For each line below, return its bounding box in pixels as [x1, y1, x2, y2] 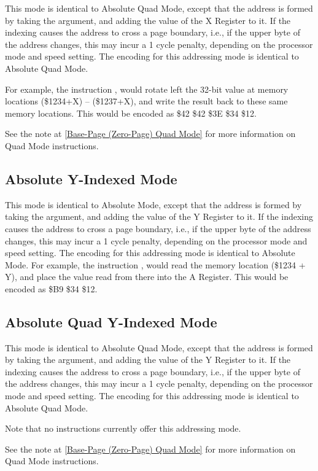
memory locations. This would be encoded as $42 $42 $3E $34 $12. [5, 106, 257, 119]
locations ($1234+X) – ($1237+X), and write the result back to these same [5, 95, 288, 107]
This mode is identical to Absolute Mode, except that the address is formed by [5, 198, 302, 211]
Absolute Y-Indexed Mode [5, 169, 177, 188]
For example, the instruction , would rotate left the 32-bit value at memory [5, 82, 289, 95]
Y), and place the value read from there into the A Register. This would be [5, 270, 289, 283]
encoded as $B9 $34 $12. [5, 282, 98, 295]
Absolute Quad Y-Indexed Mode [5, 312, 217, 331]
